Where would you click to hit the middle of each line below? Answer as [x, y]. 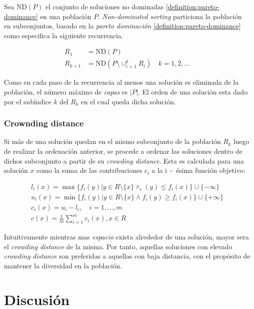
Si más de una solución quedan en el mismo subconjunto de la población [113, 141]
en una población [66, 16]
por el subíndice [28, 101]
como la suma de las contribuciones [89, 170]
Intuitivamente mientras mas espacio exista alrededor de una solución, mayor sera [127, 237]
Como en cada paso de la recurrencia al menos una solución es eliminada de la [121, 82]
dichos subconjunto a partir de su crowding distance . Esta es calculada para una [124, 160]
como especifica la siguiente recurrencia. [64, 35]
